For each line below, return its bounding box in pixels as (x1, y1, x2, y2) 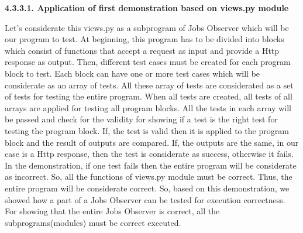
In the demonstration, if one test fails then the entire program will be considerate (5, 159, 297, 171)
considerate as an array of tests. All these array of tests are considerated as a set (5, 78, 294, 91)
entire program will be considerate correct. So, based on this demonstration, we (5, 181, 290, 194)
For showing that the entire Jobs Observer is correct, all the (5, 205, 220, 217)
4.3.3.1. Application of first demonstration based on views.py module (5, 2, 289, 13)
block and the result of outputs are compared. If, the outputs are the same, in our (5, 136, 299, 148)
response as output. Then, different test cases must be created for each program (5, 56, 291, 68)
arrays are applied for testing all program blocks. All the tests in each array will (5, 101, 291, 114)
